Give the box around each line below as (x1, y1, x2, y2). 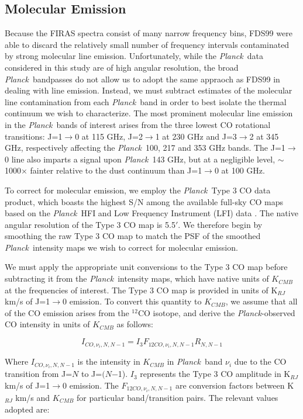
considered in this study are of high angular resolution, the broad (5, 61, 239, 73)
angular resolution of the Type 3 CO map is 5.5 (5, 218, 175, 230)
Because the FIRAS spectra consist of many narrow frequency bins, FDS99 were (5, 27, 292, 39)
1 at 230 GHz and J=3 (155, 130, 237, 142)
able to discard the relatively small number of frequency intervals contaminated (5, 38, 290, 50)
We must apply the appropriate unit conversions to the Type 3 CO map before (5, 261, 288, 273)
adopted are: (5, 403, 50, 415)
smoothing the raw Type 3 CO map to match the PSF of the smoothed (5, 230, 261, 242)
